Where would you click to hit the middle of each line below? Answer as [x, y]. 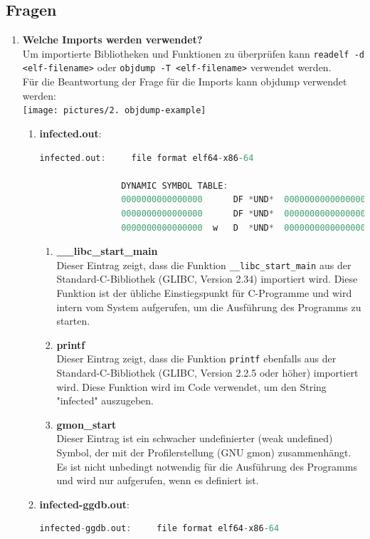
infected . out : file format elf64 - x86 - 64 [147, 158]
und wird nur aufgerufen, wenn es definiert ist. [158, 480]
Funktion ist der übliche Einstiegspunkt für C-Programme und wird [204, 292]
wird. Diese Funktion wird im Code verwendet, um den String [191, 386]
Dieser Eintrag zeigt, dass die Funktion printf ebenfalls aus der [196, 359]
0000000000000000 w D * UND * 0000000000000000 [243, 227]
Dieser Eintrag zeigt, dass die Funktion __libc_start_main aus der [204, 265]
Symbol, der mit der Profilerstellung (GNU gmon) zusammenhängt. [204, 452]
